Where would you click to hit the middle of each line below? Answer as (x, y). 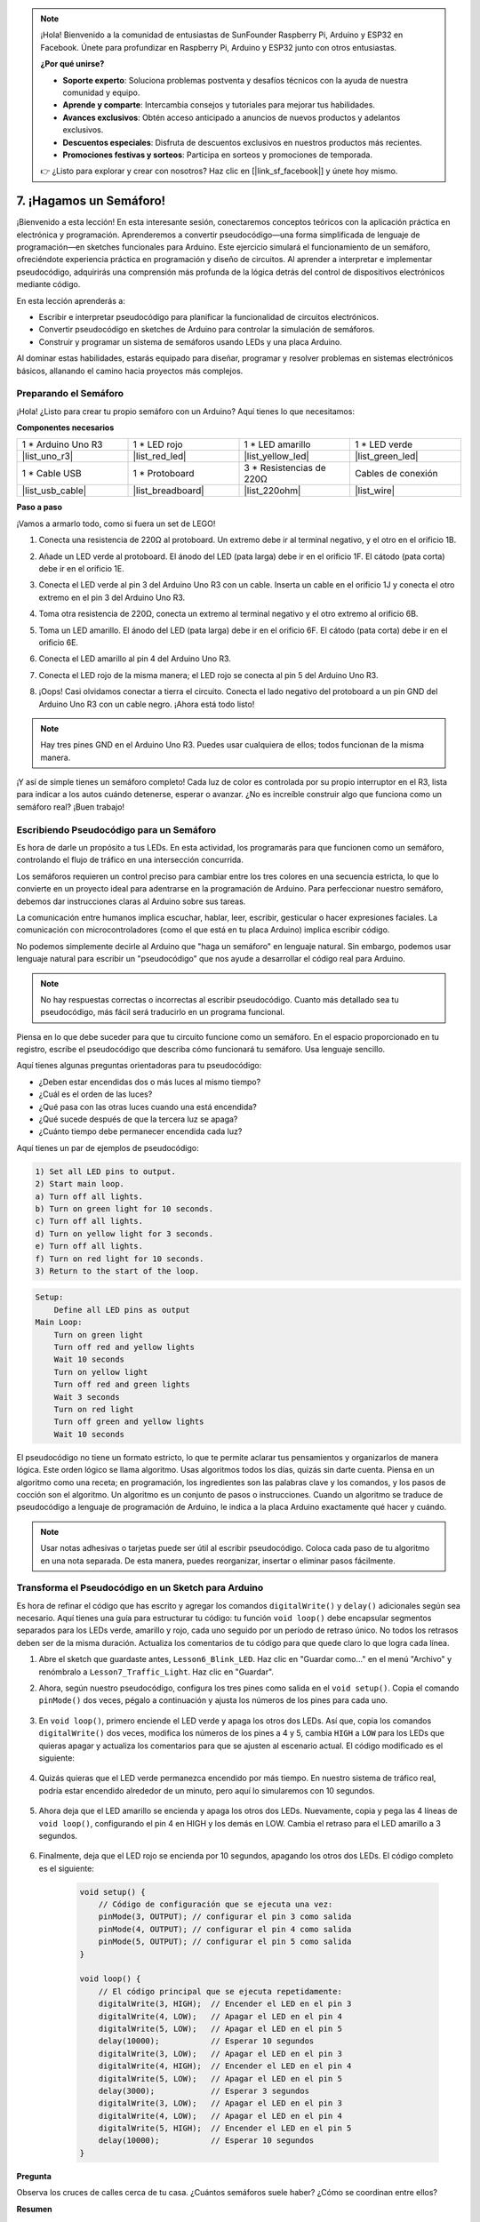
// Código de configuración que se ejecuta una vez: (216, 1905)
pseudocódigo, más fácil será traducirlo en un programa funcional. (163, 1012)
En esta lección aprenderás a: (71, 300)
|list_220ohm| (272, 491)
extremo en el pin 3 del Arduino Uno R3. (112, 597)
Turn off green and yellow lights (129, 1422)
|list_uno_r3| (48, 456)
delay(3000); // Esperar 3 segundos (204, 2090)
